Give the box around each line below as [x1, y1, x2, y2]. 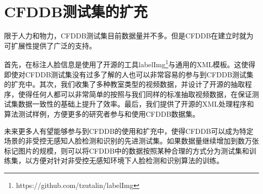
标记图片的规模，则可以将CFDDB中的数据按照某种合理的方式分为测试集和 [4, 145, 249, 156]
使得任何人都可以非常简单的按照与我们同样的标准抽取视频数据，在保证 [18, 88, 252, 99]
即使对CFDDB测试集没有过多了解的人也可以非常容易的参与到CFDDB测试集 [4, 69, 254, 79]
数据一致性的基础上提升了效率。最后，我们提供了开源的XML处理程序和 [18, 99, 254, 109]
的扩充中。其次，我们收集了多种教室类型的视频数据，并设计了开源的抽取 [4, 79, 245, 89]
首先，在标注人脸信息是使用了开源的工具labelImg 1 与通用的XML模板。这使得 [4, 58, 255, 69]
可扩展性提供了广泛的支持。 [4, 40, 96, 51]
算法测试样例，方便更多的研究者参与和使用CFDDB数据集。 [4, 108, 200, 119]
